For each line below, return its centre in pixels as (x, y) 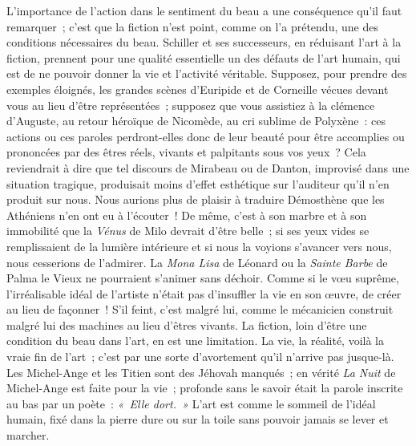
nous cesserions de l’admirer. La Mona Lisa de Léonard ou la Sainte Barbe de (197, 262)
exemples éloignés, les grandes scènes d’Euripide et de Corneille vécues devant (198, 89)
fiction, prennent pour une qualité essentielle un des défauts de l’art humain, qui (204, 57)
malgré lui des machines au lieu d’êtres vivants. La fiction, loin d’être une (187, 324)
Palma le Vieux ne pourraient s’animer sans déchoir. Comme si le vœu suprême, (203, 278)
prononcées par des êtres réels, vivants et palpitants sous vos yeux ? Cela (186, 152)
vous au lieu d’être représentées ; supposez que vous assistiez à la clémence (191, 105)
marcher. (28, 435)
